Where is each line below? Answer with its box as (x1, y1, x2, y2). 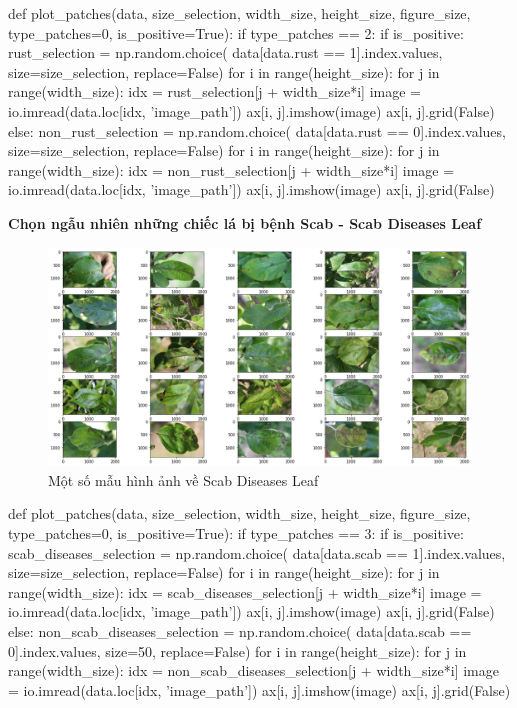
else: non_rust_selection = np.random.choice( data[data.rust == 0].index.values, (8, 120, 506, 141)
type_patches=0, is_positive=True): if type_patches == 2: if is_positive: (8, 22, 464, 43)
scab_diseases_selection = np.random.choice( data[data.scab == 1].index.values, (8, 542, 506, 563)
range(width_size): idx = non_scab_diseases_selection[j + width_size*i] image (8, 660, 499, 681)
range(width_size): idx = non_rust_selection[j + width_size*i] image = (8, 159, 455, 180)
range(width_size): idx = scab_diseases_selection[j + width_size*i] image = (8, 581, 482, 602)
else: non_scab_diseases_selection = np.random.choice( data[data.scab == (8, 620, 472, 641)
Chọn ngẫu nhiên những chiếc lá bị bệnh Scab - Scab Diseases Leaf (8, 212, 482, 233)
